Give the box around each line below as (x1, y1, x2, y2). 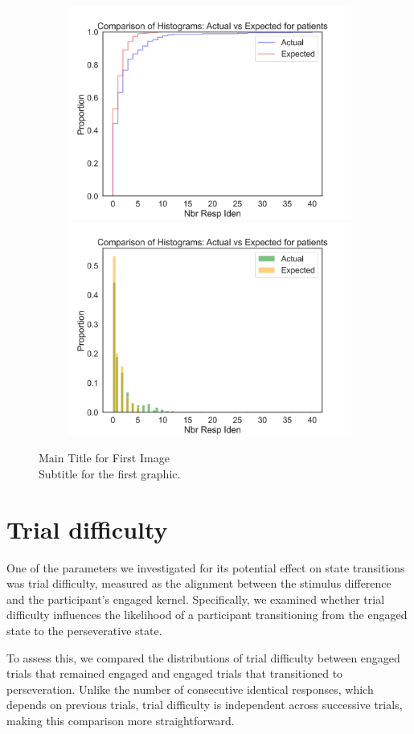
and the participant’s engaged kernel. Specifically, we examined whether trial (6, 590, 385, 607)
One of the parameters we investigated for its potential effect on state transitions (6, 559, 405, 576)
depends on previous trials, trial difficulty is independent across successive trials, (6, 696, 403, 713)
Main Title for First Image (39, 449, 170, 466)
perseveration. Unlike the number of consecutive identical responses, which (6, 680, 374, 697)
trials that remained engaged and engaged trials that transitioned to (6, 665, 343, 682)
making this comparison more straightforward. (6, 711, 235, 728)
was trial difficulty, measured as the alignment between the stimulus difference (6, 575, 391, 592)
